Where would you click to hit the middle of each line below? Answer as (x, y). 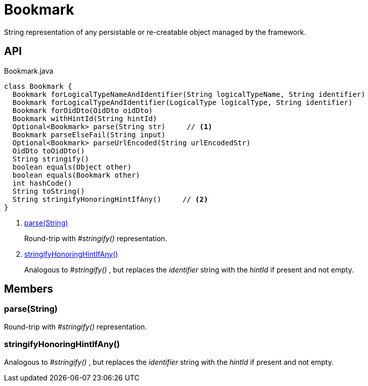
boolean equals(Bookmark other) (76, 175)
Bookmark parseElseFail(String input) (89, 134)
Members (29, 289)
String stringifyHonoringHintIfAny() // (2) (110, 199)
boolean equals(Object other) (72, 167)
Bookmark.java (29, 71)
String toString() (49, 191)
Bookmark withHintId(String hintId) (85, 118)
